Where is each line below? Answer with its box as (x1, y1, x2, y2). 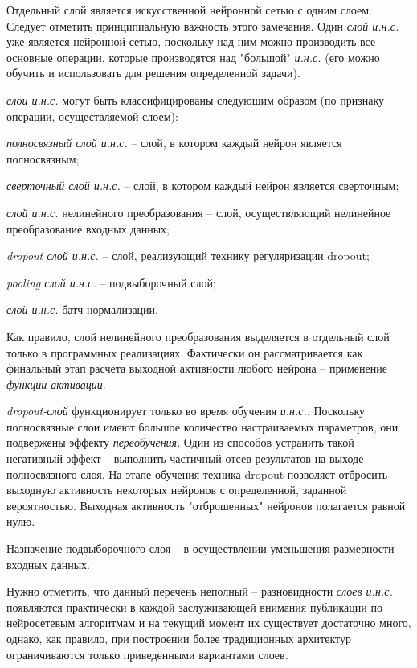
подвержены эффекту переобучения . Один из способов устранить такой (6, 434, 354, 451)
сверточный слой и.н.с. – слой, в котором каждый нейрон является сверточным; (6, 177, 399, 194)
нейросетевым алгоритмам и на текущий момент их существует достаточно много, (6, 614, 411, 631)
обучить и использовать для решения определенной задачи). (6, 64, 300, 81)
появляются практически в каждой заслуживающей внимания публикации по (6, 598, 382, 615)
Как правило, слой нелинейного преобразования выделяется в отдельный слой (6, 328, 390, 344)
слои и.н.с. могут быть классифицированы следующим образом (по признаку (6, 91, 385, 108)
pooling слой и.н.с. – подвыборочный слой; (6, 274, 216, 291)
